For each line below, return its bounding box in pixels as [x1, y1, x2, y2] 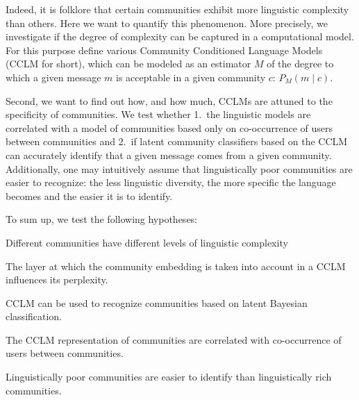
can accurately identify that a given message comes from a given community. [6, 147, 332, 162]
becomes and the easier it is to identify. [6, 188, 173, 203]
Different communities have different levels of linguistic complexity [6, 235, 288, 249]
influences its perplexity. [6, 272, 108, 287]
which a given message [6, 69, 101, 84]
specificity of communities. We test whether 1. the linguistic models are [6, 107, 311, 122]
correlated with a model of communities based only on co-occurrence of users [6, 120, 333, 135]
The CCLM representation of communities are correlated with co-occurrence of [6, 332, 342, 347]
